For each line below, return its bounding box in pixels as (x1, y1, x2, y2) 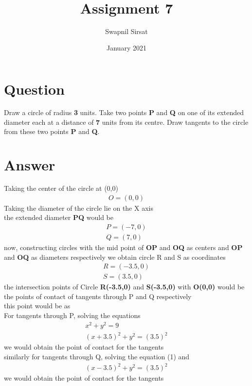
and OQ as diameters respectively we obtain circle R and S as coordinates (4, 252, 226, 262)
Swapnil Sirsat (105, 26, 148, 36)
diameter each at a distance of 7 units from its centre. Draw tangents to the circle (4, 117, 249, 127)
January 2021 (107, 42, 146, 52)
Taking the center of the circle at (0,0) (4, 183, 118, 193)
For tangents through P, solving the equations (4, 310, 141, 320)
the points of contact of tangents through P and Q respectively (4, 291, 192, 301)
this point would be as (4, 301, 71, 311)
